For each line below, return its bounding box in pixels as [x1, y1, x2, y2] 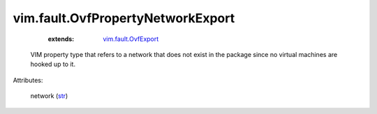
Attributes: [13, 76, 43, 84]
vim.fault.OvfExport [103, 35, 159, 43]
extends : [47, 35, 75, 43]
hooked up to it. [30, 60, 76, 69]
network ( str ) [30, 92, 68, 100]
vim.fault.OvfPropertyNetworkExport [13, 10, 235, 26]
